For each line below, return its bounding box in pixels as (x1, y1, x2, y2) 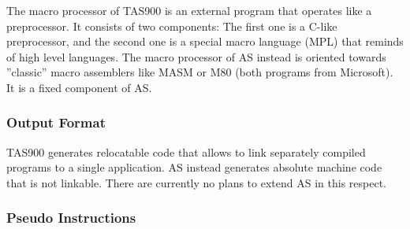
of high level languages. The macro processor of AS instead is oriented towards (6, 48, 386, 65)
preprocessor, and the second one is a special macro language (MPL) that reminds (6, 33, 404, 50)
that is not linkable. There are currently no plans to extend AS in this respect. (6, 174, 386, 190)
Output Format (6, 113, 106, 132)
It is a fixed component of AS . (6, 79, 152, 95)
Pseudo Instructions (6, 208, 136, 227)
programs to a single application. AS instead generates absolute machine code (6, 159, 382, 175)
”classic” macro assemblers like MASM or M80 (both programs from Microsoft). (6, 64, 393, 80)
